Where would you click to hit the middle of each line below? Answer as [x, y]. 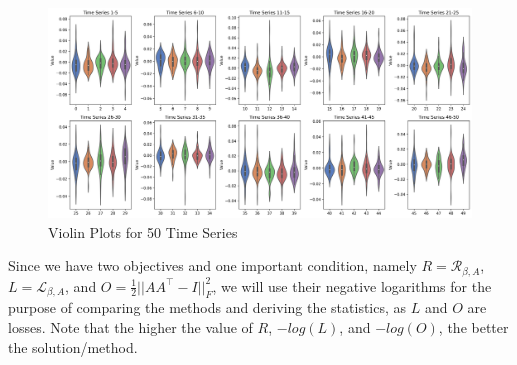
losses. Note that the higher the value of [130, 326]
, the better [473, 326]
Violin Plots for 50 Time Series [143, 231]
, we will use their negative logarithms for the [352, 285]
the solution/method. [73, 346]
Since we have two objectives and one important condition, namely [212, 265]
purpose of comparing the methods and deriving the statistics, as [207, 307]
